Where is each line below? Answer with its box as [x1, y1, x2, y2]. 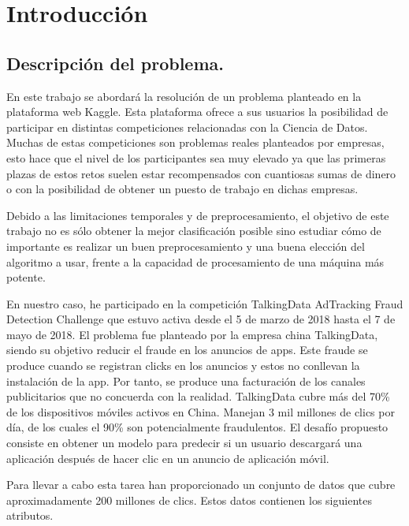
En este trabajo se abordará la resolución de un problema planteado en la [6, 88, 362, 104]
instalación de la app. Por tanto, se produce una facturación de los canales [6, 372, 366, 389]
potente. [6, 269, 46, 285]
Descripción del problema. [6, 50, 224, 75]
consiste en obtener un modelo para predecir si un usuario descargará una [6, 435, 363, 451]
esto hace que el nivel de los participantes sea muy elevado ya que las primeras [6, 149, 386, 166]
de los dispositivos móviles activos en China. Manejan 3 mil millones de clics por [6, 403, 395, 420]
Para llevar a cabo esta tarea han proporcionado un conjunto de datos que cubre [6, 476, 396, 493]
